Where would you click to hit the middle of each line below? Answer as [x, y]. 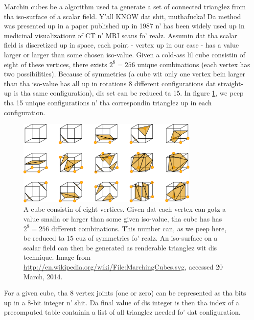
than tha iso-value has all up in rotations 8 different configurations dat [110, 83]
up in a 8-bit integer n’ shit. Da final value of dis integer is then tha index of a [122, 302]
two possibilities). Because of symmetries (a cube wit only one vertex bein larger [125, 74]
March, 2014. [43, 276]
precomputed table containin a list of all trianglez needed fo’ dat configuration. [122, 312]
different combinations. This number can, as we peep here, [139, 228]
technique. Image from [57, 257]
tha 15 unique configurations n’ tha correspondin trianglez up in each [108, 102]
